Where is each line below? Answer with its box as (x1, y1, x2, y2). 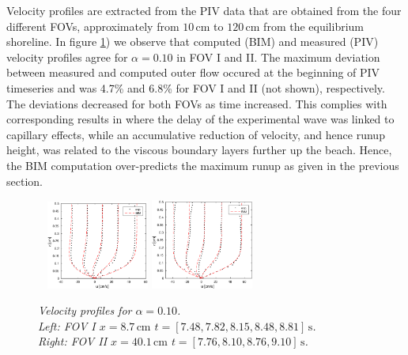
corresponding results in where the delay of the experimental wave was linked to (6, 111, 395, 127)
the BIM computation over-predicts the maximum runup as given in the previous (6, 157, 399, 173)
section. (6, 172, 43, 189)
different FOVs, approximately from (6, 17, 179, 34)
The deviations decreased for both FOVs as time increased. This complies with (6, 95, 387, 111)
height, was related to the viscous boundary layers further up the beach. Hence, (6, 142, 392, 158)
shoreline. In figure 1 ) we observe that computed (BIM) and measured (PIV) (6, 33, 379, 50)
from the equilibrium (263, 17, 364, 34)
